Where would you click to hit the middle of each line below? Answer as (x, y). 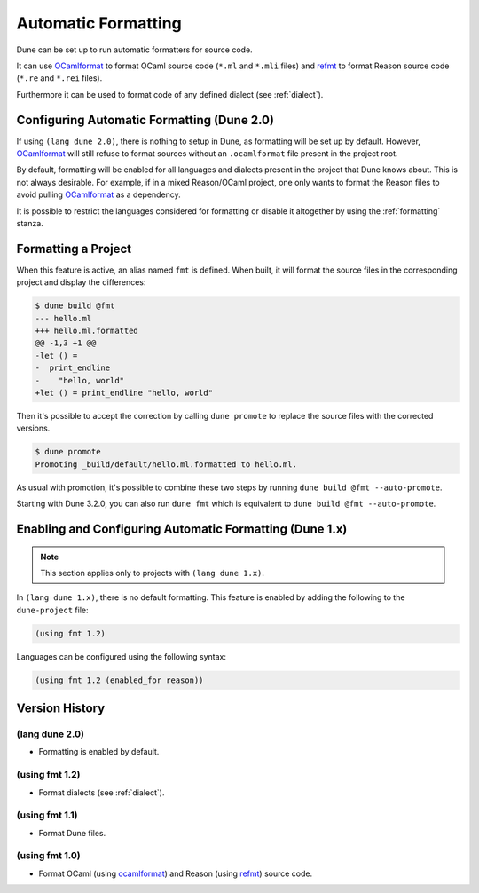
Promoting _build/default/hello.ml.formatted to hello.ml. (166, 464)
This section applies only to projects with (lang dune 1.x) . (153, 573)
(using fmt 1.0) (48, 856)
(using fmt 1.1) (47, 815)
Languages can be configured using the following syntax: (121, 656)
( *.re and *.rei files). (59, 78)
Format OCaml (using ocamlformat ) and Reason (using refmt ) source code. (176, 873)
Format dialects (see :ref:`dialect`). (102, 792)
